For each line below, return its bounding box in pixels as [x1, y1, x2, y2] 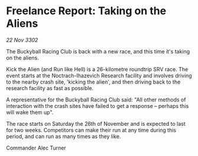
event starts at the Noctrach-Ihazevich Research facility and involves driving [6, 72, 192, 79]
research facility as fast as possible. [6, 84, 94, 91]
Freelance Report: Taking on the [6, 4, 167, 18]
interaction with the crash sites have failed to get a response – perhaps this [6, 102, 189, 109]
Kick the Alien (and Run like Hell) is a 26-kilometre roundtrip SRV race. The [6, 65, 189, 72]
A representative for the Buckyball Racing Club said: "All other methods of [6, 96, 186, 103]
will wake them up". [6, 109, 54, 116]
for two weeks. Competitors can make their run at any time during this [6, 126, 176, 133]
